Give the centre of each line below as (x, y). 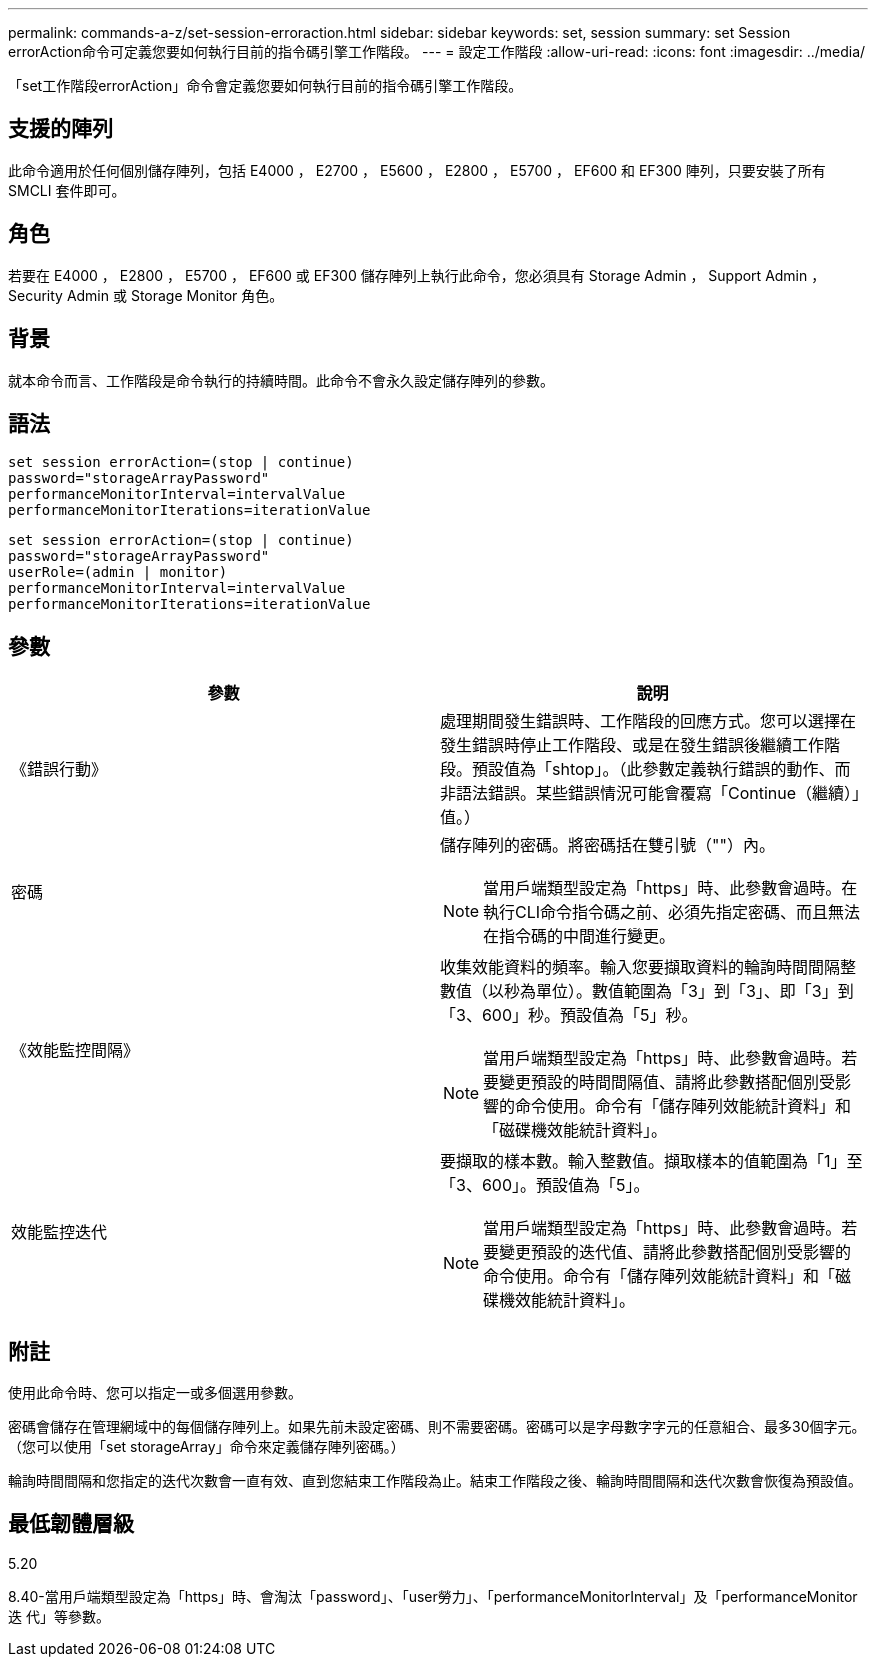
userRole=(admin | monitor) (118, 572)
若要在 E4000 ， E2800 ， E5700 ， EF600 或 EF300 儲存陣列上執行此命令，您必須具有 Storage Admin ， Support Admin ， (417, 275)
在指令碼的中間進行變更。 (579, 936)
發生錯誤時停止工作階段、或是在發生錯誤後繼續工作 (632, 745)
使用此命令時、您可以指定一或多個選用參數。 (155, 1393)
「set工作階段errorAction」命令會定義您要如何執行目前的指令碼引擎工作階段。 (265, 85)
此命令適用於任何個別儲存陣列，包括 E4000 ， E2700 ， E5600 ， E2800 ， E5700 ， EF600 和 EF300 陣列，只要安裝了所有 (417, 170)
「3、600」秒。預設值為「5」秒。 (569, 1015)
